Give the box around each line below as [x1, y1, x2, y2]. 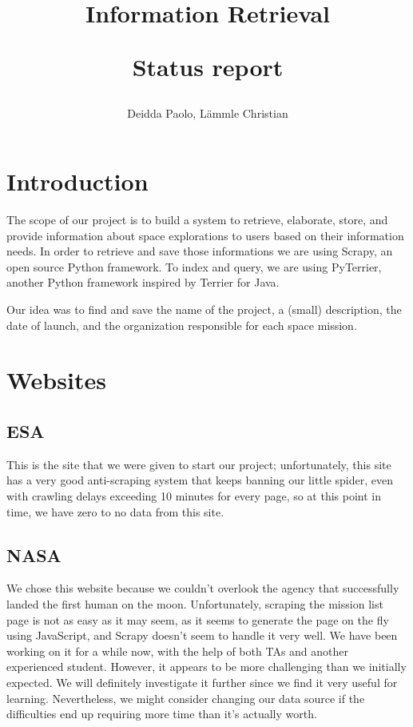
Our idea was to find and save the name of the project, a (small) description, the [6, 301, 402, 318]
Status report [132, 50, 284, 83]
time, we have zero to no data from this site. [6, 503, 224, 520]
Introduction [6, 165, 149, 198]
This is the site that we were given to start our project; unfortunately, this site [6, 456, 391, 472]
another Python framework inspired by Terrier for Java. [6, 274, 280, 291]
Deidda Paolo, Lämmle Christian [127, 104, 288, 121]
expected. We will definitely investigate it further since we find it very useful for [6, 673, 398, 690]
